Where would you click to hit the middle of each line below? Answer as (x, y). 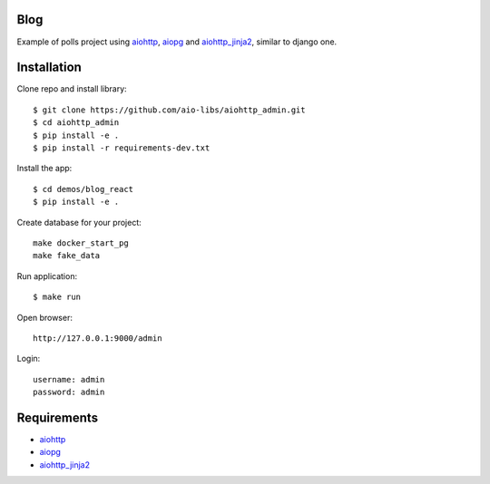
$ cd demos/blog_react (83, 189)
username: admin (69, 379)
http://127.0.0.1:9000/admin (98, 338)
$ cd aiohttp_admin (76, 123)
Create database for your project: (79, 222)
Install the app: (44, 169)
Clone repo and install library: (72, 89)
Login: (29, 359)
